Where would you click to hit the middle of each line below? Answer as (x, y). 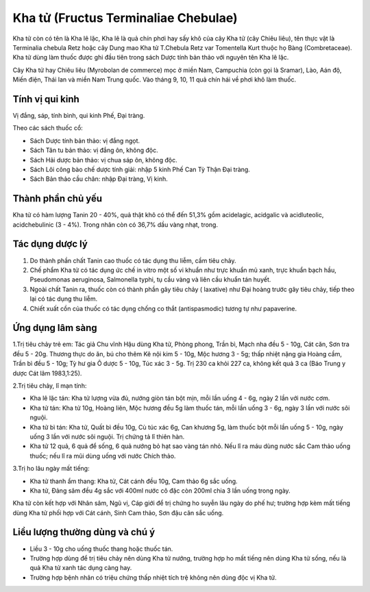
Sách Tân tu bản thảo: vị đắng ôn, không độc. (94, 150)
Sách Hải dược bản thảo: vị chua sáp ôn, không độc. (103, 160)
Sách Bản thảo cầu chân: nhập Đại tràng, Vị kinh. (99, 179)
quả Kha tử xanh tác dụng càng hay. (81, 568)
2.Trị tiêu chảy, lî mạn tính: (50, 385)
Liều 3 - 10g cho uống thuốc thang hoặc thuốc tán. (101, 549)
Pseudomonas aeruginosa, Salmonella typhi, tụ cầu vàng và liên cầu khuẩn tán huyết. (150, 280)
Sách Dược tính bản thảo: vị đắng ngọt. (85, 140)
